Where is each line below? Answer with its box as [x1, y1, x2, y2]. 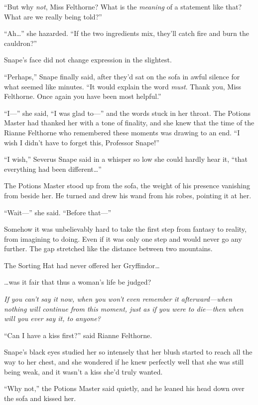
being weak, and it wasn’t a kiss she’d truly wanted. [4, 366, 163, 377]
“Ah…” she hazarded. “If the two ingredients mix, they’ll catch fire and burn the [4, 28, 249, 38]
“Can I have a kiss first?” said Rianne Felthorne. [4, 330, 152, 340]
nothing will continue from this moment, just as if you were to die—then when [4, 303, 244, 314]
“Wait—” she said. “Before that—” [4, 207, 112, 217]
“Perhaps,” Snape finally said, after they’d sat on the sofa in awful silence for [4, 71, 240, 81]
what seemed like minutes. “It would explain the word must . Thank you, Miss [4, 81, 242, 91]
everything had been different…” [4, 163, 102, 174]
